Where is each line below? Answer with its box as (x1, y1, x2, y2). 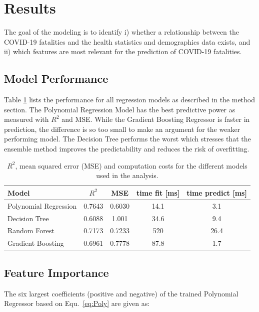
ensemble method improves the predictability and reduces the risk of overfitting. (4, 143, 249, 154)
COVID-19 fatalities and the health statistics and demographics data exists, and (4, 36, 250, 47)
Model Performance (4, 71, 108, 86)
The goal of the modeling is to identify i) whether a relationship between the (4, 27, 239, 37)
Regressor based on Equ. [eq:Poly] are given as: (4, 298, 150, 308)
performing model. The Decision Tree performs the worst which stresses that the (4, 133, 251, 144)
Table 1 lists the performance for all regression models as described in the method (4, 94, 255, 105)
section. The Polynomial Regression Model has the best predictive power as (4, 104, 235, 114)
